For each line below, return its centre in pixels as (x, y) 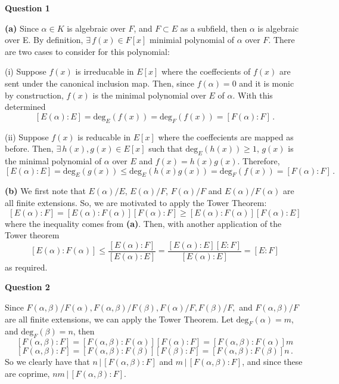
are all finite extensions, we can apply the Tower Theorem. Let (119, 319)
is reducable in (104, 136)
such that (166, 148)
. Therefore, (259, 160)
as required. (26, 267)
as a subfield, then (214, 28)
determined (25, 107)
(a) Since (22, 28)
